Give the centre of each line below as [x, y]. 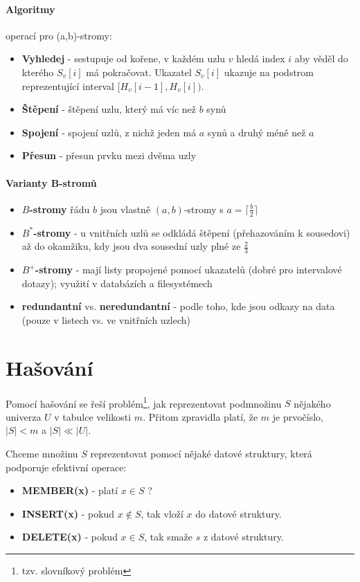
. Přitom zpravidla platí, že [200, 416]
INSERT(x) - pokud [68, 513]
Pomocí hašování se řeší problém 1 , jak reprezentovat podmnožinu [144, 402]
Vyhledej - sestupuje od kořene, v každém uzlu [124, 58]
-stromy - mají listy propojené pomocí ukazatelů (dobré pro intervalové [188, 269]
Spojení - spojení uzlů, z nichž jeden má [109, 132]
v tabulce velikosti [93, 416]
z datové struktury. [243, 537]
